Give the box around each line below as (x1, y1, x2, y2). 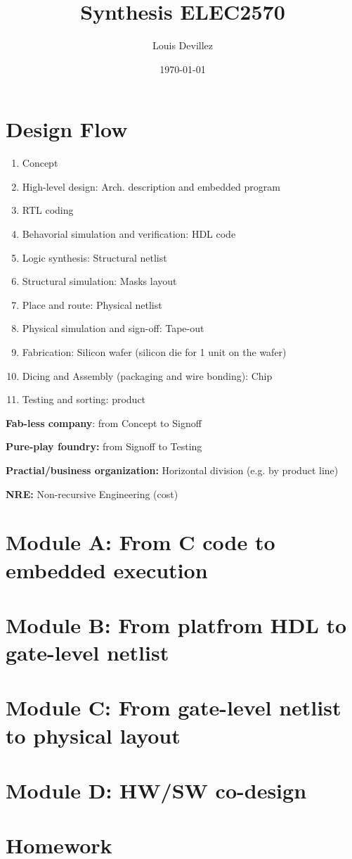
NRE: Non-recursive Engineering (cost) (6, 486, 178, 501)
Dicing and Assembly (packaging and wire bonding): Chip (22, 368, 273, 383)
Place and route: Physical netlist (22, 297, 162, 312)
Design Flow (6, 115, 128, 144)
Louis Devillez (152, 38, 214, 53)
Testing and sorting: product (22, 392, 146, 407)
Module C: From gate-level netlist (6, 693, 341, 722)
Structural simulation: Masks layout (22, 274, 177, 288)
